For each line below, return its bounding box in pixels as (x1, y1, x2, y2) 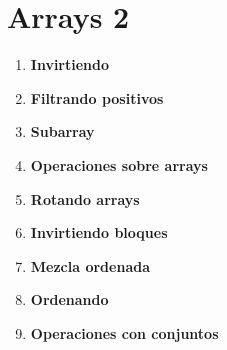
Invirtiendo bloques (30, 222, 168, 243)
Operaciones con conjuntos (30, 322, 219, 343)
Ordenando (30, 289, 109, 310)
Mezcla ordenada (30, 255, 150, 276)
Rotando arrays (30, 188, 140, 209)
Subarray (30, 121, 95, 142)
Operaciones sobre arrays (30, 154, 208, 175)
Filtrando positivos (30, 87, 164, 108)
